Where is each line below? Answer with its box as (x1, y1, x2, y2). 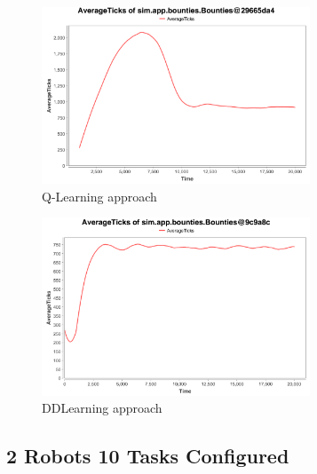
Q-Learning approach (42, 186, 157, 205)
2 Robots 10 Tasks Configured (6, 442, 289, 470)
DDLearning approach (42, 399, 162, 417)
